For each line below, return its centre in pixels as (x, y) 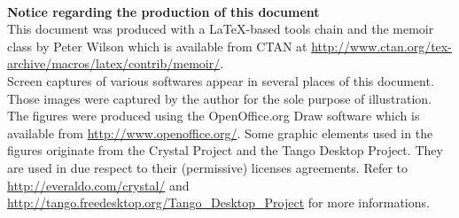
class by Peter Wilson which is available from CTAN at (157, 46)
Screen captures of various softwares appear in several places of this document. (221, 80)
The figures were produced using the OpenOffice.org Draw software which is (214, 116)
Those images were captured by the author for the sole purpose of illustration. (219, 98)
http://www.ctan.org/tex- (381, 46)
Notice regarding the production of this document (163, 11)
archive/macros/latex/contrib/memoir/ (114, 63)
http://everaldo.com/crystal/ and (98, 185)
